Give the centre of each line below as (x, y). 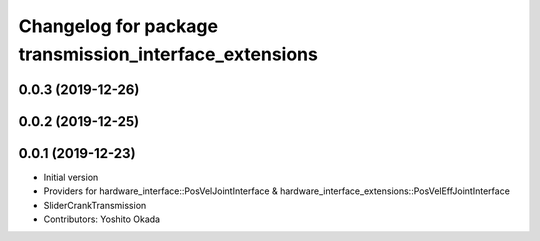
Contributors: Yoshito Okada (101, 219)
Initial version (71, 177)
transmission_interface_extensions (168, 54)
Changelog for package (118, 26)
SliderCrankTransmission (95, 205)
